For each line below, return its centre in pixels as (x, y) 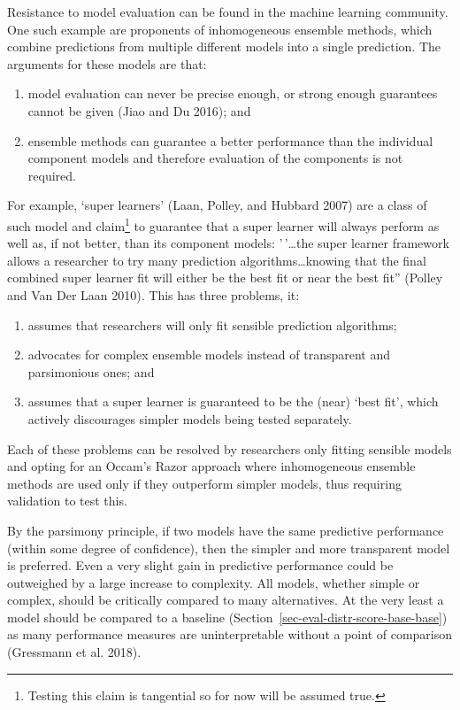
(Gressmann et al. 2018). (74, 652)
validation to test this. (67, 501)
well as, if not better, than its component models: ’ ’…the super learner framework (228, 243)
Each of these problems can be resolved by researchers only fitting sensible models (230, 448)
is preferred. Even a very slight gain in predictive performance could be (200, 565)
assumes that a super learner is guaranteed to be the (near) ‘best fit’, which (233, 401)
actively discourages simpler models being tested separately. (190, 418)
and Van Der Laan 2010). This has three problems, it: (153, 294)
